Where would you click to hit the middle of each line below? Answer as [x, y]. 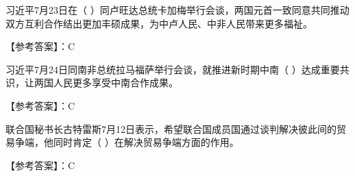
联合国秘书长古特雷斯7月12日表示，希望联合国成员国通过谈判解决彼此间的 [171, 128]
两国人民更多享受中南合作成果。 [106, 83]
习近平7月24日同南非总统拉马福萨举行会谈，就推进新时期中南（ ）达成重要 [173, 69]
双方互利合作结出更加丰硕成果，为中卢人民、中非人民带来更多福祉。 [159, 23]
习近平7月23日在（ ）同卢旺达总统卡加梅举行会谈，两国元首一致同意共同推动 [177, 10]
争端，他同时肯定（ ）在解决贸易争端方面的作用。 [127, 142]
